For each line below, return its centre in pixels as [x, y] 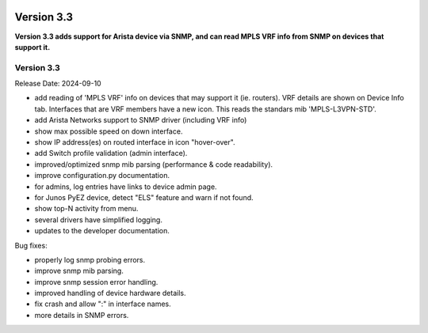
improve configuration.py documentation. [102, 176]
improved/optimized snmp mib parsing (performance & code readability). [154, 164]
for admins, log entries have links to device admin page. [126, 187]
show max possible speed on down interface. [109, 131]
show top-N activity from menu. [86, 209]
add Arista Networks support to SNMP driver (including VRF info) [141, 120]
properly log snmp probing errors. [90, 259]
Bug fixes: [31, 245]
